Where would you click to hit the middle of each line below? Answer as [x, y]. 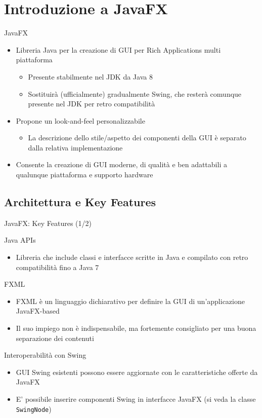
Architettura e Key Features [80, 202]
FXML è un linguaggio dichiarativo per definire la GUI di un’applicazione [130, 301]
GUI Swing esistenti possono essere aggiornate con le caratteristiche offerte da [137, 372]
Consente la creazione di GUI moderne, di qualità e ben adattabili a [121, 164]
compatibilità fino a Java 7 [57, 267]
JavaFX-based [38, 311]
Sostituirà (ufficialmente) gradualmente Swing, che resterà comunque [135, 93]
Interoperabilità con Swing [45, 355]
